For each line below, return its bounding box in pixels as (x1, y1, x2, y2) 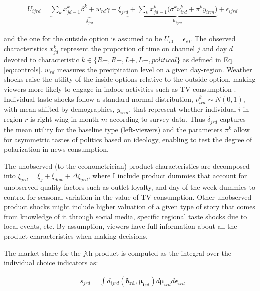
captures (220, 114, 246, 124)
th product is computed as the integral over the (86, 247, 231, 258)
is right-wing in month (30, 114, 99, 124)
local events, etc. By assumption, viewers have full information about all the (4, 221, 237, 231)
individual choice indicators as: (4, 257, 98, 268)
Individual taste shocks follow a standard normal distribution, (4, 93, 193, 104)
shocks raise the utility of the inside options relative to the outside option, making (4, 74, 256, 84)
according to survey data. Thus (109, 114, 205, 124)
